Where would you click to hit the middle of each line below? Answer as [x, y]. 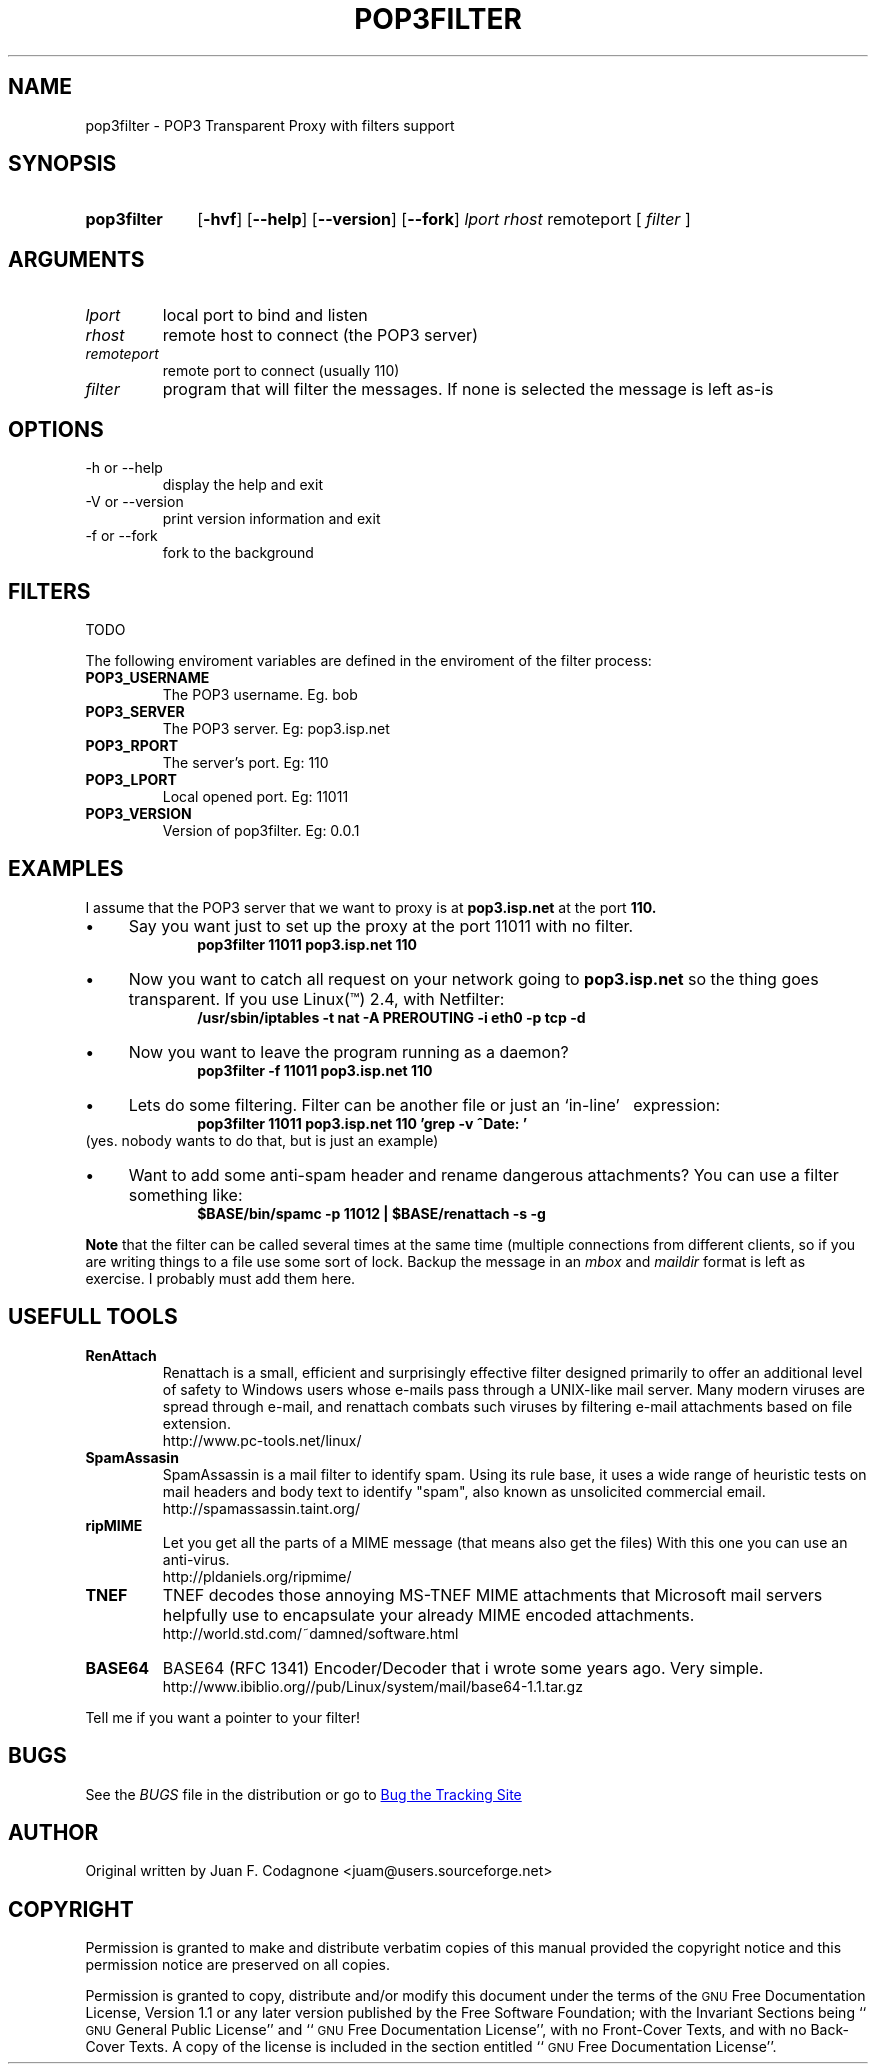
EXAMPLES [66, 869]
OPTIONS [56, 429]
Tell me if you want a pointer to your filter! [222, 1717]
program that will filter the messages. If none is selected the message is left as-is [468, 389]
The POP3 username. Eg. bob [260, 694]
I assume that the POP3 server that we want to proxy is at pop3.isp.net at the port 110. [371, 907]
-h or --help [124, 468]
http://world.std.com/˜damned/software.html [310, 1633]
